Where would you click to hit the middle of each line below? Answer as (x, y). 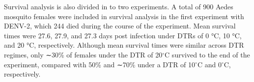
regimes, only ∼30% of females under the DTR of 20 (83, 54)
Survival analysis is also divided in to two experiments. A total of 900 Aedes (119, 6)
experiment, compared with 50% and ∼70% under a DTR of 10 (100, 64)
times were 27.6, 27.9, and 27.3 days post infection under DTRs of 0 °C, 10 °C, (123, 35)
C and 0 (209, 64)
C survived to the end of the (207, 54)
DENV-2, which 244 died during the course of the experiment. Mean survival (120, 26)
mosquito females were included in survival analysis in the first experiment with (124, 16)
